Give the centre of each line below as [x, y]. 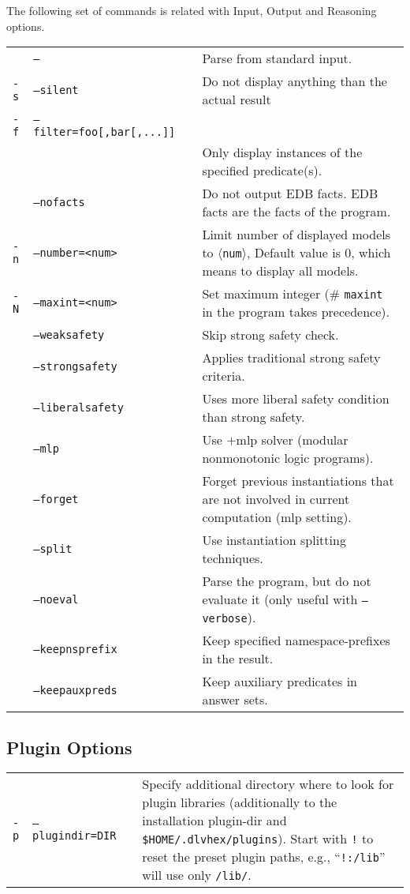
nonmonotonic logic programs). [288, 458]
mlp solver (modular [292, 440]
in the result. [238, 659]
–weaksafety [69, 334]
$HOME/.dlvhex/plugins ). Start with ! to [258, 839]
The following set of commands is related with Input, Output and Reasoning [192, 10]
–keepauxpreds [75, 691]
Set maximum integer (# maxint [293, 294]
